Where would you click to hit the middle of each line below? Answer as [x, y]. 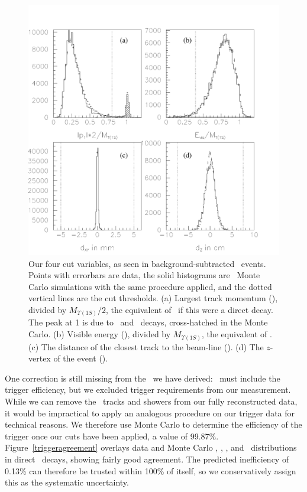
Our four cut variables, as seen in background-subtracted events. [147, 263]
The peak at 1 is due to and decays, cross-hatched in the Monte [148, 322]
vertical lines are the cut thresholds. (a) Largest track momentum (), [153, 298]
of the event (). [81, 358]
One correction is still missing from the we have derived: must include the [143, 378]
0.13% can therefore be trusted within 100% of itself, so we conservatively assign [151, 470]
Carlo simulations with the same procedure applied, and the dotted [150, 286]
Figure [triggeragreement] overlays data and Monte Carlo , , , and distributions [151, 447]
